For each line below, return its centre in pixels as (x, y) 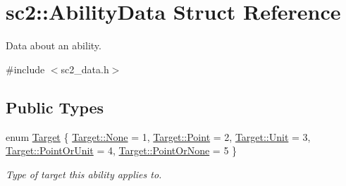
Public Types (55, 107)
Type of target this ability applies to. (84, 174)
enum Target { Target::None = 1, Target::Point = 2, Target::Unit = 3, (158, 136)
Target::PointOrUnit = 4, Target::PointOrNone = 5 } (122, 150)
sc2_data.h (85, 69)
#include (25, 69)
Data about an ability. (54, 45)
